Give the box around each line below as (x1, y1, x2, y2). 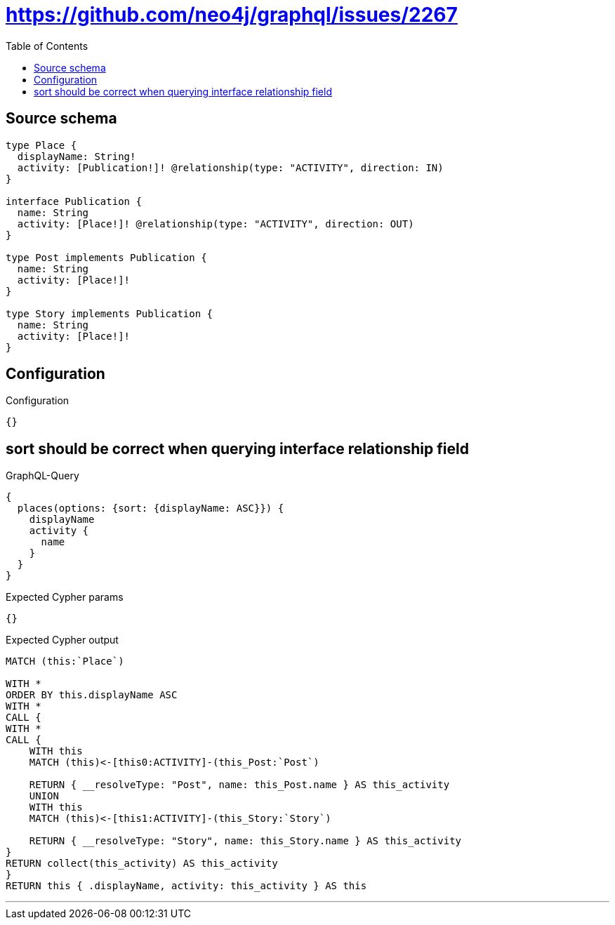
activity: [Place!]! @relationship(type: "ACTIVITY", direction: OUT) (17, 218, 414, 229)
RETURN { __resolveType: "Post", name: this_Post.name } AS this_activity (29, 779, 450, 791)
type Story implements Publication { (6, 307, 213, 319)
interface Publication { (6, 195, 142, 207)
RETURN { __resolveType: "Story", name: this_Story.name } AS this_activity (29, 835, 462, 847)
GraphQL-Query (6, 470, 79, 482)
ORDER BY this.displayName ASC (6, 689, 178, 701)
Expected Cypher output (6, 634, 119, 646)
